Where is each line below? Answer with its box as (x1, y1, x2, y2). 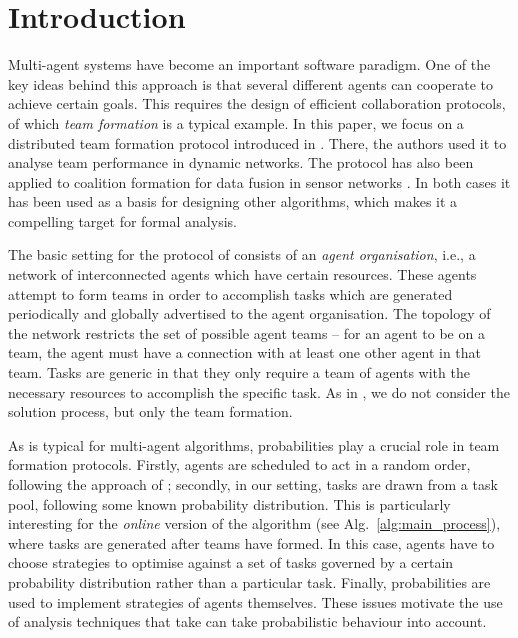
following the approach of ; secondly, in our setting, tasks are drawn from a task (8, 474, 498, 494)
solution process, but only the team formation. (8, 401, 293, 422)
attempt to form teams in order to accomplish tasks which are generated (8, 283, 453, 304)
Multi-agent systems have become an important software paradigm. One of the (8, 54, 491, 75)
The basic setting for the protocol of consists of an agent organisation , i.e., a (8, 244, 476, 265)
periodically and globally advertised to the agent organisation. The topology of (8, 303, 491, 324)
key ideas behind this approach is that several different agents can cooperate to (8, 73, 494, 94)
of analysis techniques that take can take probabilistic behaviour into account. (8, 611, 487, 632)
